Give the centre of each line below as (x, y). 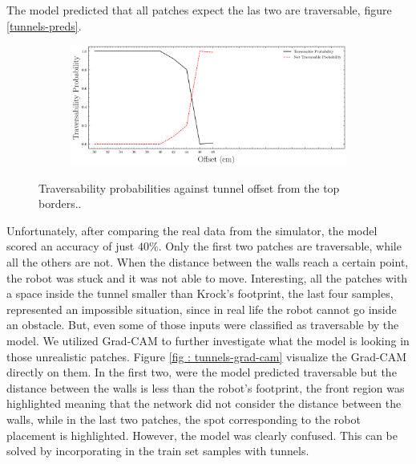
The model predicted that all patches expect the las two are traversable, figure (199, 10)
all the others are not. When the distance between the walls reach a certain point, (208, 261)
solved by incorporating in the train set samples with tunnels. (158, 451)
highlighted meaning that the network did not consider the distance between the (204, 403)
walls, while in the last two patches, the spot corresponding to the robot (184, 419)
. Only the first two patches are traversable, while (280, 246)
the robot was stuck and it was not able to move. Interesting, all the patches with (207, 277)
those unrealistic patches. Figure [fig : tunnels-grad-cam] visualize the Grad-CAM (207, 356)
